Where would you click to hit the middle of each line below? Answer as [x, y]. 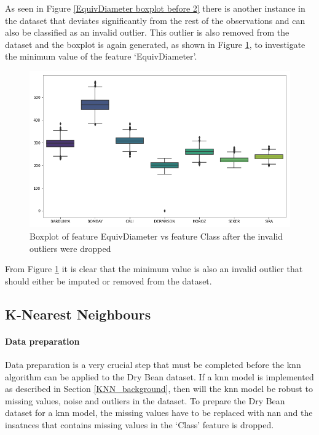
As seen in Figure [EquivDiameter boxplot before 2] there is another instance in [155, 8]
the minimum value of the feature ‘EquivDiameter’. [101, 56]
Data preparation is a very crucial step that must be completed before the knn [153, 364]
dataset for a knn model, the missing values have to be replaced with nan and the [159, 413]
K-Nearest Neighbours [78, 314]
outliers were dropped [70, 248]
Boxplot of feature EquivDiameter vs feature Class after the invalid [156, 236]
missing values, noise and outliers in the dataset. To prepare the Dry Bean [145, 400]
